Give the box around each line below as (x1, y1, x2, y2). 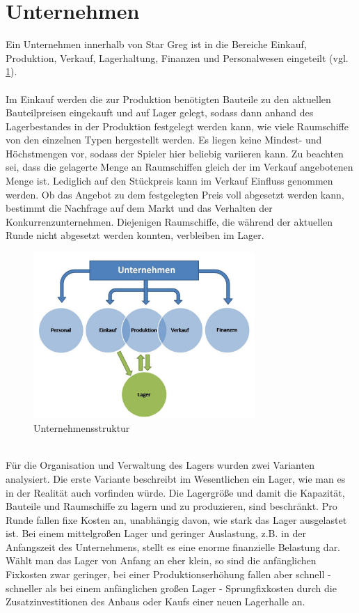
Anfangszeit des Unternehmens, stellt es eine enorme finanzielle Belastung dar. (6, 539, 341, 554)
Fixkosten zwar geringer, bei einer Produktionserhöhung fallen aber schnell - (6, 567, 331, 582)
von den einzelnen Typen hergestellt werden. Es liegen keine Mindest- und (6, 132, 322, 147)
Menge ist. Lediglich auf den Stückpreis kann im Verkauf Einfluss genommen (6, 173, 333, 188)
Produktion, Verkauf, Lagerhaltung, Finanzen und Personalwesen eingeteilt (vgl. (6, 50, 349, 65)
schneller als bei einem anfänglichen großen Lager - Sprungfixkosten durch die (6, 580, 337, 595)
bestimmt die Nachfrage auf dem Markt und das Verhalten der (6, 201, 273, 215)
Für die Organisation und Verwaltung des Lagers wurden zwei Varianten (6, 458, 314, 472)
